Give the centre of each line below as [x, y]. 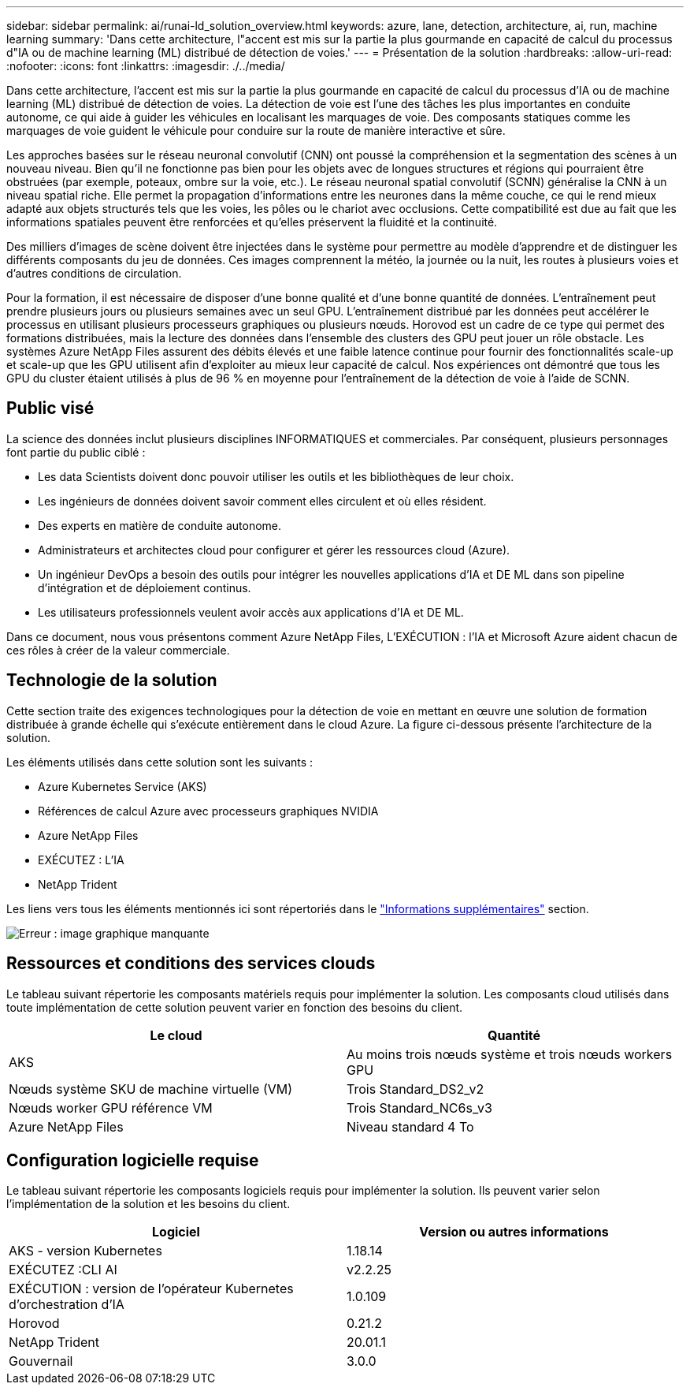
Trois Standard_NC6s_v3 [419, 1108]
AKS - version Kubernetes [85, 1251]
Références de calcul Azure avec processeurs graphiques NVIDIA [208, 811]
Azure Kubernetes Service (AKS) [122, 786]
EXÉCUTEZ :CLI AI [63, 1270]
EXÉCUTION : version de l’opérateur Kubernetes [151, 1289]
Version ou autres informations [514, 1232]
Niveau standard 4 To [410, 1126]
